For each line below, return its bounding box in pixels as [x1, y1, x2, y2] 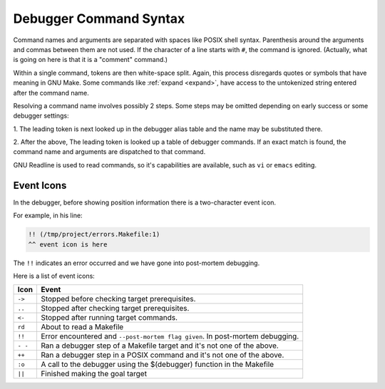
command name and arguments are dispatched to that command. [13, 147, 206, 156]
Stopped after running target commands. [40, 313, 178, 323]
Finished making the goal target [40, 369, 148, 379]
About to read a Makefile [40, 322, 124, 332]
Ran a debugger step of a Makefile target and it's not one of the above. [40, 341, 279, 351]
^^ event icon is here [28, 240, 108, 249]
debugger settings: [13, 111, 69, 120]
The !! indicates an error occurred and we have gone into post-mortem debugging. [13, 259, 260, 267]
